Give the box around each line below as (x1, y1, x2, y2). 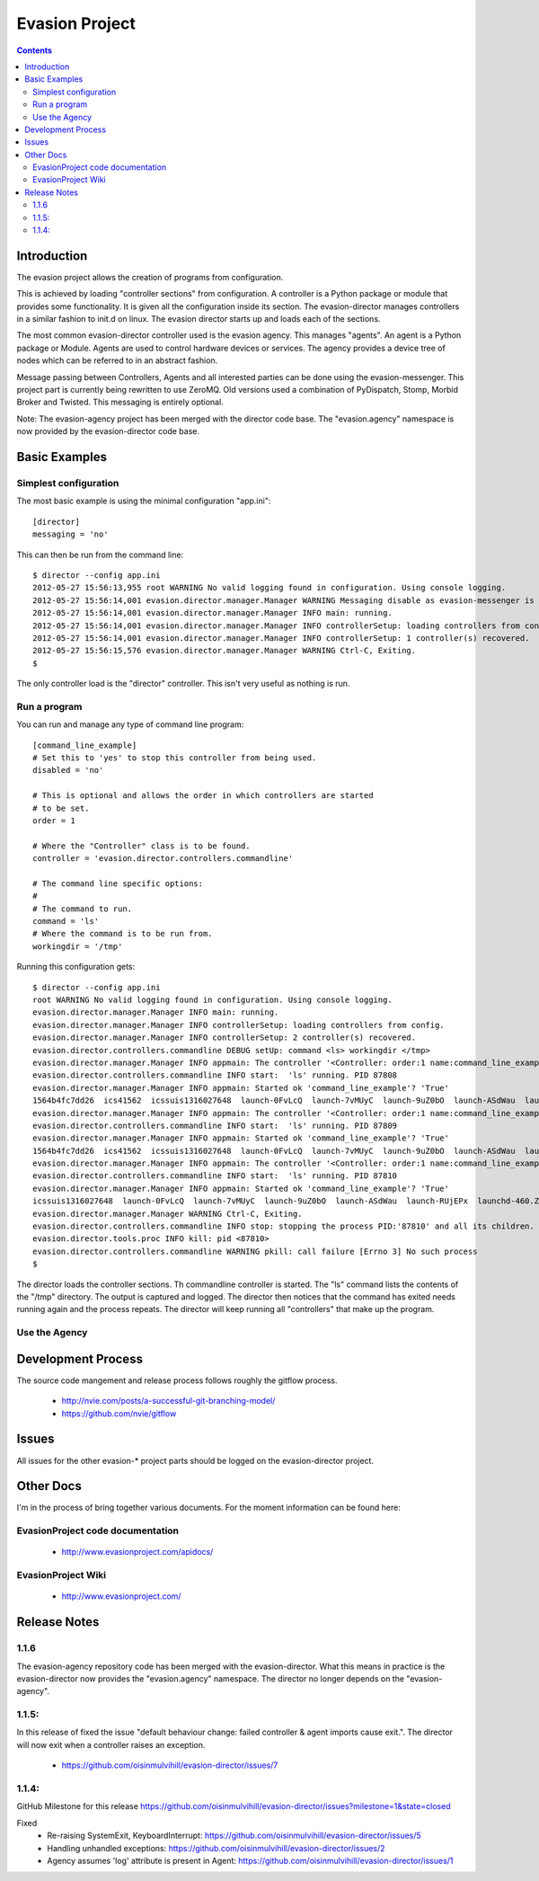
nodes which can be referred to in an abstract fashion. (16, 355, 218, 366)
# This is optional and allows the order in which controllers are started (32, 791, 374, 801)
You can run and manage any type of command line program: (16, 719, 244, 730)
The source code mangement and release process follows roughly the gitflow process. (16, 1375, 338, 1386)
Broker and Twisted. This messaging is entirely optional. (16, 396, 224, 408)
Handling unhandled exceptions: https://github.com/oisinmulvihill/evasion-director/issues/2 (47, 1842, 385, 1853)
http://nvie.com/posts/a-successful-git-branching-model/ (61, 1396, 276, 1406)
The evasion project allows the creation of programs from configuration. (16, 271, 284, 282)
